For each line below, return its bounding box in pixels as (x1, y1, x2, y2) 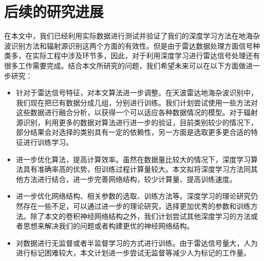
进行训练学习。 (23, 137, 73, 147)
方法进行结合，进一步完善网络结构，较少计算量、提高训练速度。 (23, 173, 237, 184)
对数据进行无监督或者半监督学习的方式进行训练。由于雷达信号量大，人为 (16, 237, 258, 248)
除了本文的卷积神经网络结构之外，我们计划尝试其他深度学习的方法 (30, 210, 251, 221)
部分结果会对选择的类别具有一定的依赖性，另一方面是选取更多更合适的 (16, 127, 251, 137)
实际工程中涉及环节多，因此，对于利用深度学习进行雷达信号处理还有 (32, 50, 260, 61)
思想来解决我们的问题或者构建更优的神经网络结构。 (23, 220, 194, 231)
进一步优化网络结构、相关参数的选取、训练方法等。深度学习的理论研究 (16, 191, 251, 201)
